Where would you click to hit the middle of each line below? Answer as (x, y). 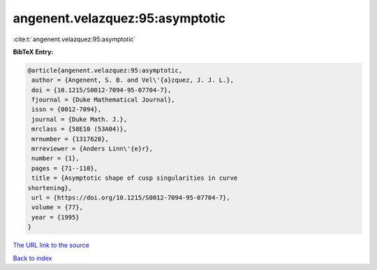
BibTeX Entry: (33, 52)
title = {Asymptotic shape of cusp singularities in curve (135, 178)
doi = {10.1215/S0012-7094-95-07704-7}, (102, 90)
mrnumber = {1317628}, (71, 139)
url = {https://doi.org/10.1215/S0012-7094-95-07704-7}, (131, 198)
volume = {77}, (58, 207)
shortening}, (50, 188)
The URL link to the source (51, 246)
